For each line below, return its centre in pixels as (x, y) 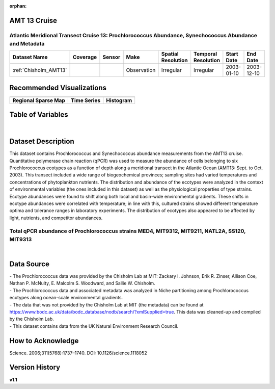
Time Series (86, 100)
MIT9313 (21, 239)
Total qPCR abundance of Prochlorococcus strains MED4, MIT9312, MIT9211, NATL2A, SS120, (128, 231)
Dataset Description (42, 141)
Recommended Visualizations (58, 87)
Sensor (112, 57)
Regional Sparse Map (39, 100)
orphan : (18, 6)
